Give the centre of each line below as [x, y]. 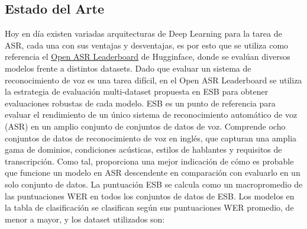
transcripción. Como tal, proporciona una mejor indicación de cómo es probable [149, 161]
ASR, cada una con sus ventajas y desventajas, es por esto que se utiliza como [147, 45]
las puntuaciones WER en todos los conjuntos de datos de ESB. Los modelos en [150, 196]
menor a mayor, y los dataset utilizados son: [85, 219]
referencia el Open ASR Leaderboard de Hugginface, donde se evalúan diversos [148, 57]
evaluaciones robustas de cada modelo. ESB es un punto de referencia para [140, 103]
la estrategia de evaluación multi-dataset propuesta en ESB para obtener [137, 91]
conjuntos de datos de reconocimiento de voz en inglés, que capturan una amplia [151, 138]
